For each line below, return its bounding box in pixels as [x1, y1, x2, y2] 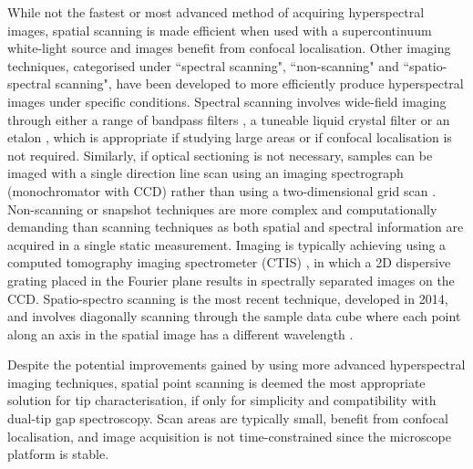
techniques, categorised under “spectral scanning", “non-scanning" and [7, 56, 399, 75]
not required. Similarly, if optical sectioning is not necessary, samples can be [7, 145, 433, 164]
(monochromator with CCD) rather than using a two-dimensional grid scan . [7, 181, 437, 200]
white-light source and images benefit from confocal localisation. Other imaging [7, 38, 451, 57]
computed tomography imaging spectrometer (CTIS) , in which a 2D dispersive [7, 253, 451, 272]
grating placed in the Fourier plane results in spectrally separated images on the [7, 270, 455, 289]
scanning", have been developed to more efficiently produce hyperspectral [55, 74, 464, 93]
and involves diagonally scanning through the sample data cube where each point [7, 307, 461, 326]
